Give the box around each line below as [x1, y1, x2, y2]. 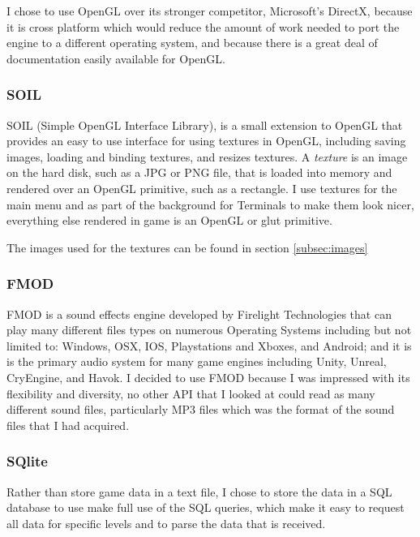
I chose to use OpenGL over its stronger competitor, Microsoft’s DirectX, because [6, 2, 413, 19]
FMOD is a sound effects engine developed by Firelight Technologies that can [6, 305, 392, 322]
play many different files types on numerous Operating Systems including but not [6, 321, 412, 338]
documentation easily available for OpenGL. [6, 49, 225, 67]
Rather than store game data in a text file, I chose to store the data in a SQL [6, 483, 392, 500]
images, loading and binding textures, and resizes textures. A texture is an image [6, 148, 408, 165]
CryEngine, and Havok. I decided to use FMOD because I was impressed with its [6, 368, 410, 385]
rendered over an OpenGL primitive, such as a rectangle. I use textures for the [6, 179, 397, 196]
